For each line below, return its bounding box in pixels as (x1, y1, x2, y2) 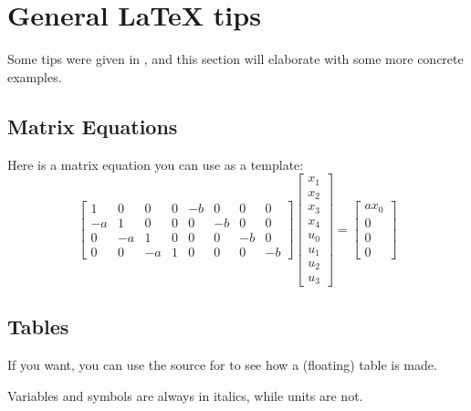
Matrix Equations (7, 111, 178, 140)
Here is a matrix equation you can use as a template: (7, 154, 304, 174)
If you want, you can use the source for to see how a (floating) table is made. (7, 355, 437, 374)
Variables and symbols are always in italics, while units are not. (7, 385, 363, 405)
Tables (7, 312, 69, 341)
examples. (7, 67, 62, 86)
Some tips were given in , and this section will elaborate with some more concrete (7, 49, 464, 68)
